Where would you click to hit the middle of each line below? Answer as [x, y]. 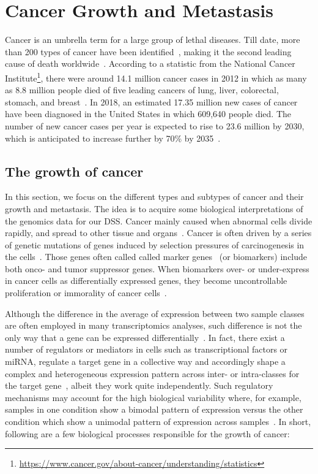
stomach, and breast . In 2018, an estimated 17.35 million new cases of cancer [151, 101]
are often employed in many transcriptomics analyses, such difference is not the [153, 325]
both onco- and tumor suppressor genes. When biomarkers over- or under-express [157, 268]
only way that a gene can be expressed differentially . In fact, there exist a [145, 337]
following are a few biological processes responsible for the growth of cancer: [147, 433]
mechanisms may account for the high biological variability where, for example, [153, 397]
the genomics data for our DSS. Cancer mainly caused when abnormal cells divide [159, 220]
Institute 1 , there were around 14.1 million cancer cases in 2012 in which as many [156, 77]
